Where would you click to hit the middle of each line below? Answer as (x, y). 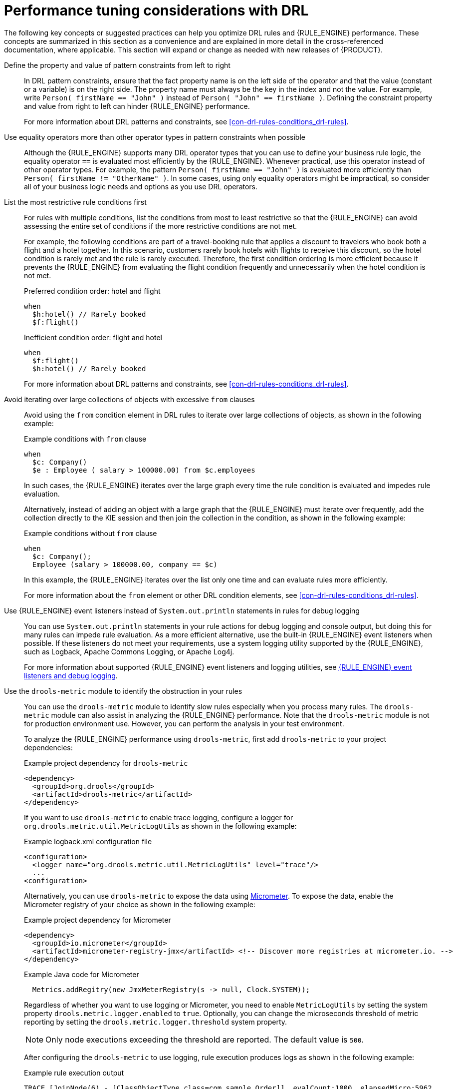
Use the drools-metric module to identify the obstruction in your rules (123, 691)
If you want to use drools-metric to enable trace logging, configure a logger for (159, 817)
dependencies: (48, 747)
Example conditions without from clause (91, 533)
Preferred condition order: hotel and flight (92, 291)
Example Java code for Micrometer (82, 974)
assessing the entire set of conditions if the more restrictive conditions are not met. (161, 226)
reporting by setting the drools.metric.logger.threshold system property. (156, 1022)
